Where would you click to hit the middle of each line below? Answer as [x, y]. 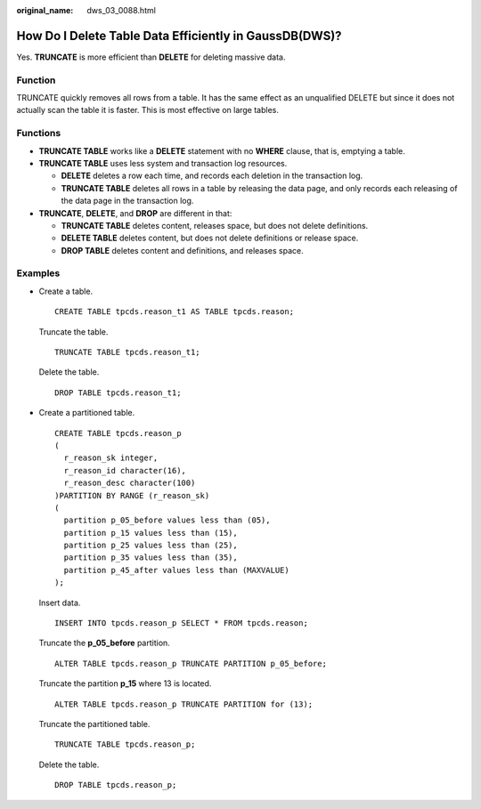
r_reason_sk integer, [111, 458]
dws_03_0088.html [121, 10]
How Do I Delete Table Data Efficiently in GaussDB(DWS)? [179, 36]
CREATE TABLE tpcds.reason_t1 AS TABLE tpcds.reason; [174, 312]
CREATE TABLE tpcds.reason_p [118, 433]
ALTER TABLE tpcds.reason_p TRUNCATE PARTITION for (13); [184, 704]
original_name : [45, 10]
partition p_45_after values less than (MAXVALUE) [176, 570]
